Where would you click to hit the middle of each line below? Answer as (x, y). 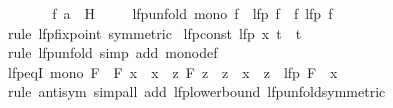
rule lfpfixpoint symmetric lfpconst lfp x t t (154, 32)
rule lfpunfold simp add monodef (112, 52)
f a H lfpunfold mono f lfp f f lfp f (192, 13)
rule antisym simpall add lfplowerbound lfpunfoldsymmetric (196, 91)
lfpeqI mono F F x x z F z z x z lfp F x (172, 71)
